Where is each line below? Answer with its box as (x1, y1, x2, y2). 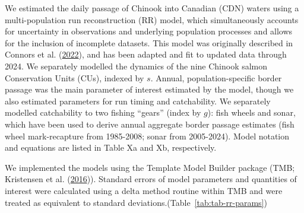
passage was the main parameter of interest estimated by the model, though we (5, 83, 294, 96)
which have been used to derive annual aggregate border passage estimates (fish (5, 117, 294, 130)
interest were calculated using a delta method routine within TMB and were (5, 184, 283, 196)
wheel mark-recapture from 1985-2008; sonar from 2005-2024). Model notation (5, 129, 290, 142)
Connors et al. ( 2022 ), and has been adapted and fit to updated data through (5, 48, 287, 61)
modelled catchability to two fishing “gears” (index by (5, 106, 201, 119)
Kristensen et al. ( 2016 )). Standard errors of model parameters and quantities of (5, 173, 297, 185)
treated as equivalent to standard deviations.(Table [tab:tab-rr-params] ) (5, 196, 267, 208)
